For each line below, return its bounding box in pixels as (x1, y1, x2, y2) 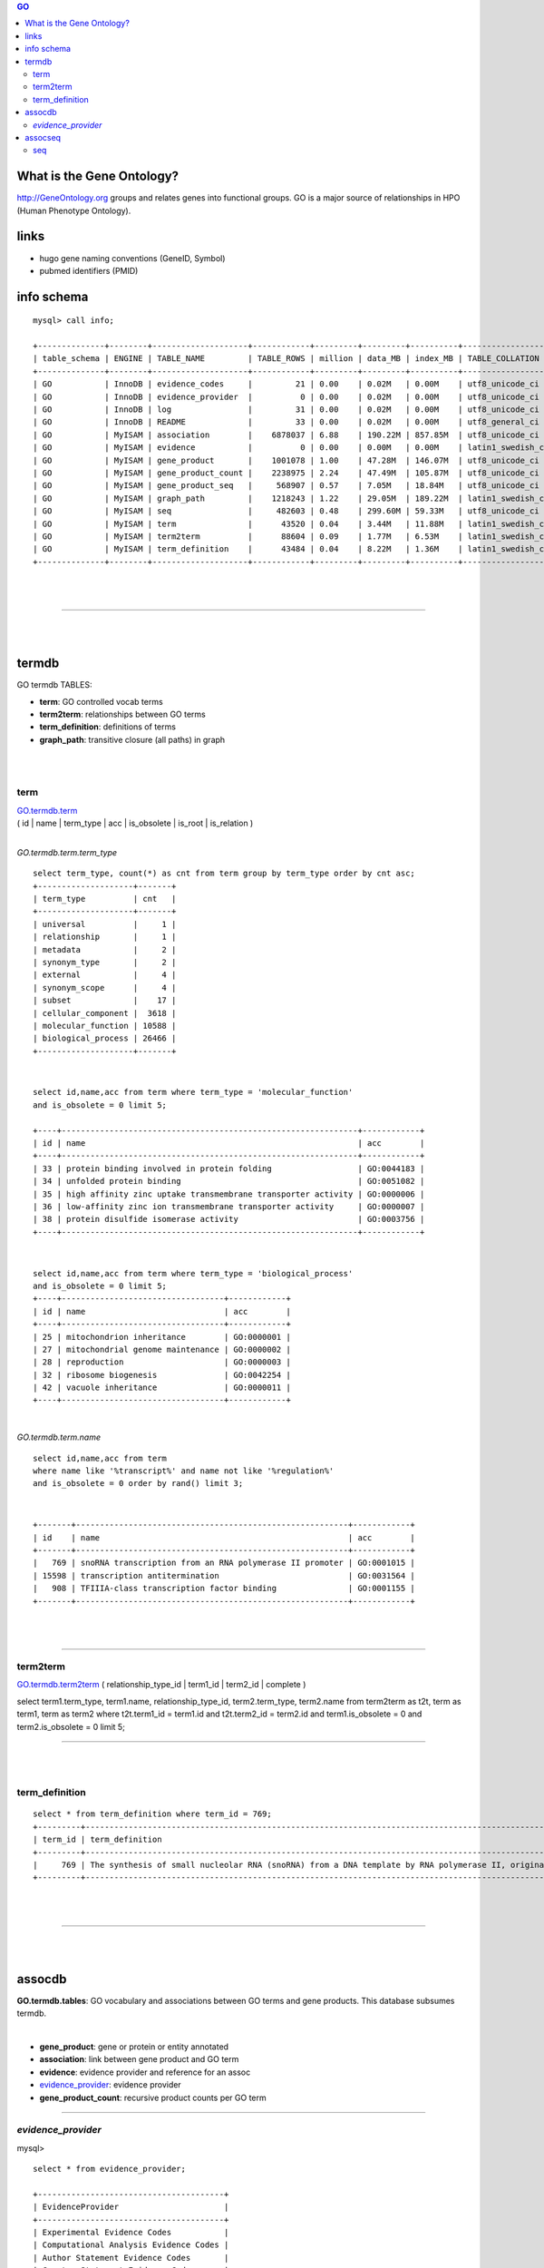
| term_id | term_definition (33, 1834, 162, 1845)
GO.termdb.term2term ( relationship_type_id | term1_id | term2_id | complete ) (16, 1679, 306, 1690)
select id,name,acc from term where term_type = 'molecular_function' (33, 1087, 354, 1098)
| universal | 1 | (33, 919, 177, 929)
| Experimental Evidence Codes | (33, 2227, 229, 2238)
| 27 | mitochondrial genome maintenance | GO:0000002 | (33, 1344, 292, 1354)
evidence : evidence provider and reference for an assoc (39, 2067, 251, 2077)
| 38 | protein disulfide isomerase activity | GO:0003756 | (33, 1214, 425, 1225)
